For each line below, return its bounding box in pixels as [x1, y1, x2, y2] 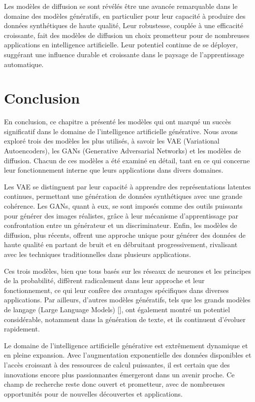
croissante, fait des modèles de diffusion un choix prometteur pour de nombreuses [4, 30, 250, 40]
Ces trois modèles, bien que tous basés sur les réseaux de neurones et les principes [4, 265, 251, 276]
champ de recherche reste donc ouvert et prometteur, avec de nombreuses [4, 379, 225, 389]
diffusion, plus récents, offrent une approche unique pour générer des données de [4, 229, 246, 240]
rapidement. [4, 324, 40, 334]
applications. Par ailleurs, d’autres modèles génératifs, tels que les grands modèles [4, 294, 251, 305]
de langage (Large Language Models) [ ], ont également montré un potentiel [4, 304, 230, 314]
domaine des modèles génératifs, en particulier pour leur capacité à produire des [4, 10, 246, 21]
